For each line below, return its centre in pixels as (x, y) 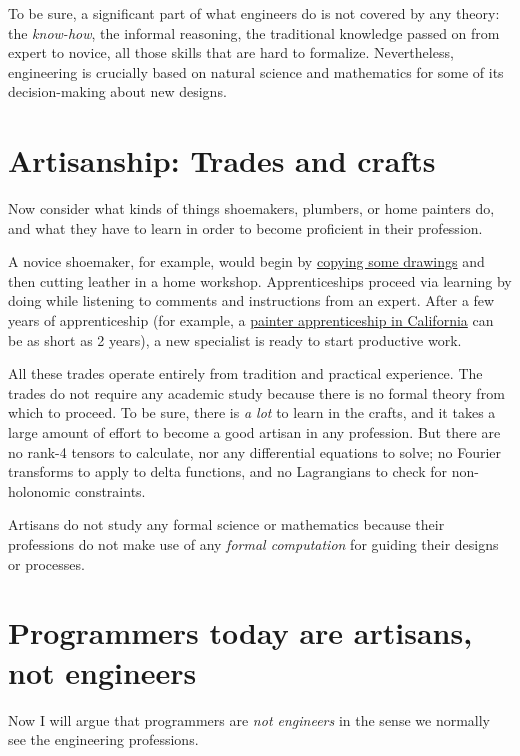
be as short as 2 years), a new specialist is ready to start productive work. (235, 339)
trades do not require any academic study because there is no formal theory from (256, 392)
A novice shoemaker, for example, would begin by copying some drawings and (246, 261)
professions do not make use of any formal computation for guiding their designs (253, 544)
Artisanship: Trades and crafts (222, 160)
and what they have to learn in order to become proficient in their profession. (245, 227)
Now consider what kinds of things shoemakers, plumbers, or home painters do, (251, 208)
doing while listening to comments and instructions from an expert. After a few (251, 300)
